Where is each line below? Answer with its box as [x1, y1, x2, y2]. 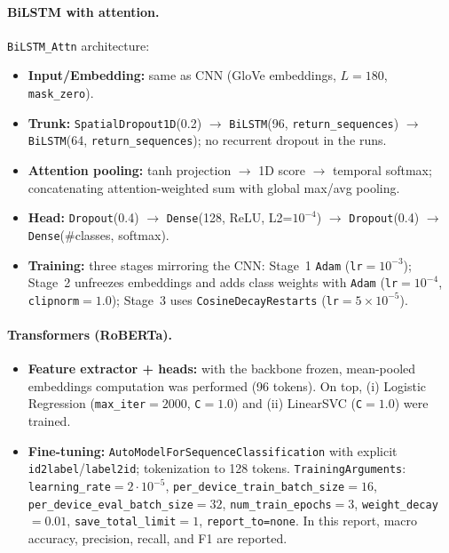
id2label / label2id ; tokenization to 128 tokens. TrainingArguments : [28, 459, 406, 477]
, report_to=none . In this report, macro [199, 511, 418, 530]
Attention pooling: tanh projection [28, 161, 232, 180]
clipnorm [28, 294, 80, 308]
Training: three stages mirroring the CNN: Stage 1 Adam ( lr [28, 255, 363, 274]
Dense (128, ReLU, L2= [166, 208, 293, 227]
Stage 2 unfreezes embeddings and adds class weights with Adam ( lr [28, 273, 398, 292]
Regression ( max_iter [28, 394, 146, 413]
